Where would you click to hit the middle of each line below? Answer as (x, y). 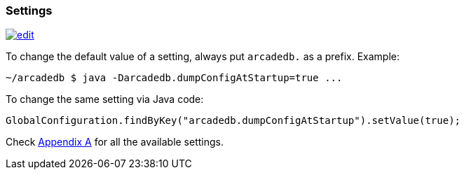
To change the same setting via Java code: (105, 99)
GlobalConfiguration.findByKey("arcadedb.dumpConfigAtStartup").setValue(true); (233, 121)
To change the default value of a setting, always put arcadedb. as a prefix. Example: (203, 57)
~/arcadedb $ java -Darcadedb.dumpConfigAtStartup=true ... (174, 78)
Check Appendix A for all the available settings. (115, 142)
